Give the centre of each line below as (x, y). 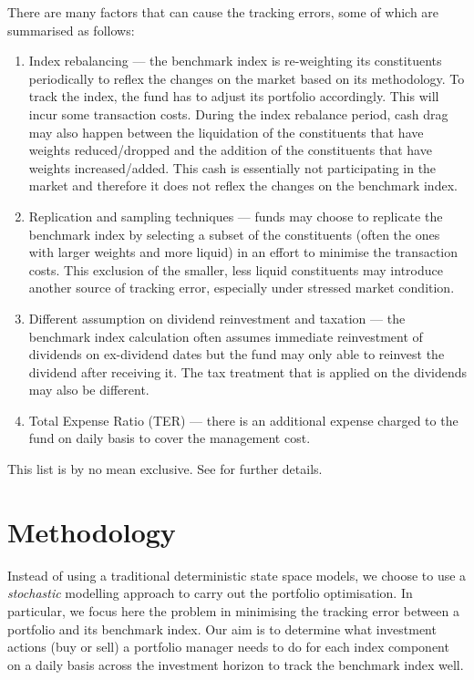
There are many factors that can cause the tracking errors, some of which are (223, 12)
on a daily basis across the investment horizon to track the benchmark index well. (236, 664)
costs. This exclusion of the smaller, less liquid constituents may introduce (236, 269)
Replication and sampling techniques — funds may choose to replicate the (236, 216)
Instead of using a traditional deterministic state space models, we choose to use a (237, 575)
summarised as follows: (71, 30)
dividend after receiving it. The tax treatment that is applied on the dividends (247, 371)
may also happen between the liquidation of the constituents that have (226, 132)
